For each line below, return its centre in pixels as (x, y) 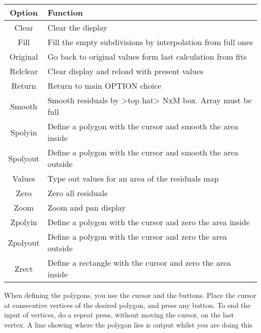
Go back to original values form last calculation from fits (147, 56)
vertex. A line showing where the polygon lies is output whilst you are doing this (128, 324)
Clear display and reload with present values (125, 71)
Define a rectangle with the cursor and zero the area (139, 263)
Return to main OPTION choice (104, 86)
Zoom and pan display (87, 207)
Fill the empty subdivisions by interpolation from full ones (150, 42)
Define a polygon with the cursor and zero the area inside (149, 222)
